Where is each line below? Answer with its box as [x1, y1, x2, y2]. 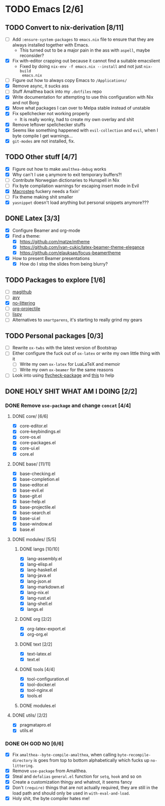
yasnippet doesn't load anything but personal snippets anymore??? [12, 200, 149, 205]
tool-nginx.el [27, 687, 53, 693]
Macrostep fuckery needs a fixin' [12, 188, 80, 194]
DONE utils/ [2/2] [12, 712, 47, 718]
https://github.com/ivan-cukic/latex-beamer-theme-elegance [19, 244, 145, 250]
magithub [12, 289, 32, 295]
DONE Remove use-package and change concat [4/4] [5, 402, 131, 409]
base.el [19, 527, 35, 533]
